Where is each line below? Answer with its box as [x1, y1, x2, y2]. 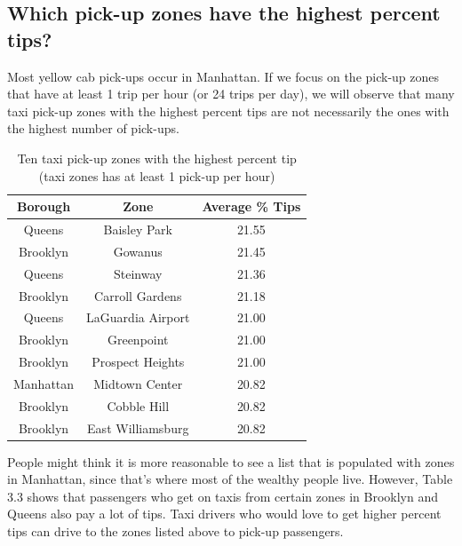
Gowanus [113, 241, 163, 260]
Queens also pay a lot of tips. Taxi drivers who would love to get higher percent [7, 504, 442, 523]
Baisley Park [103, 220, 173, 238]
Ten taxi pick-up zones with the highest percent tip [17, 148, 297, 167]
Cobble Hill [107, 396, 170, 415]
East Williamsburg [87, 418, 189, 437]
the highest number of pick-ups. [7, 119, 179, 138]
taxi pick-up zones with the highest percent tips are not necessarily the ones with [7, 101, 450, 120]
